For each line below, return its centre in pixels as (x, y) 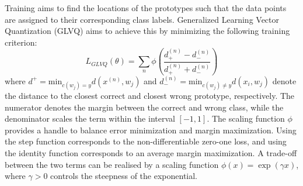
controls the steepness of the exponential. (124, 176)
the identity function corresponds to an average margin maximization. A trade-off (151, 152)
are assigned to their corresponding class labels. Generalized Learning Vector (142, 19)
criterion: (21, 42)
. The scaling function (246, 118)
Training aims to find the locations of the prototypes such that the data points (146, 8)
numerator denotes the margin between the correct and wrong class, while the (144, 107)
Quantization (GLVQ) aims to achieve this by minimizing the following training (147, 31)
